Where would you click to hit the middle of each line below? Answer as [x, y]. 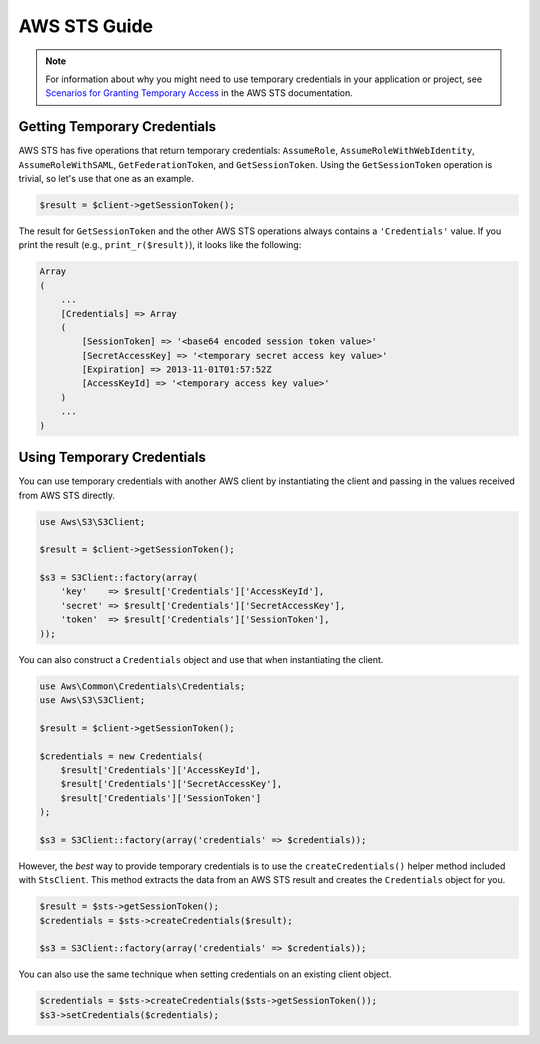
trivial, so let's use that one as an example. [106, 179]
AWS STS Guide [86, 26]
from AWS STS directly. [66, 495]
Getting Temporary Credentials [117, 126]
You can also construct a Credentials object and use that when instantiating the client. [201, 659]
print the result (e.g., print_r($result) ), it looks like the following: [160, 245]
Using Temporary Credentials [112, 457]
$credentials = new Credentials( [121, 756]
